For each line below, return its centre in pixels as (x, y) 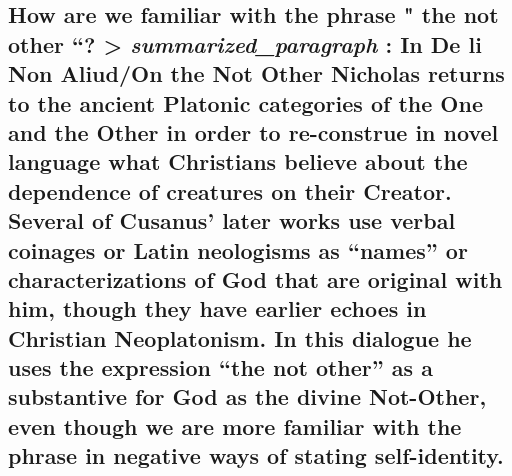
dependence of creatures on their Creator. (230, 190)
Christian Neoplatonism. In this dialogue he (240, 337)
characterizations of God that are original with (255, 278)
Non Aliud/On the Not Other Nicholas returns (256, 73)
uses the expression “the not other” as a (220, 367)
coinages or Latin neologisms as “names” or (238, 249)
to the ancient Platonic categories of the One (245, 102)
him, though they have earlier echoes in (217, 308)
